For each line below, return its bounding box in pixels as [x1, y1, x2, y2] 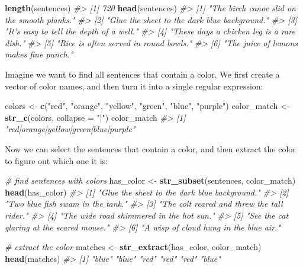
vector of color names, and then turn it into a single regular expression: [5, 79, 263, 92]
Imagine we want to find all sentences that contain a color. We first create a [5, 68, 280, 80]
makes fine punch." [5, 48, 73, 60]
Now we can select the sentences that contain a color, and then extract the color [5, 142, 296, 155]
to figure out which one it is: [5, 154, 108, 166]
